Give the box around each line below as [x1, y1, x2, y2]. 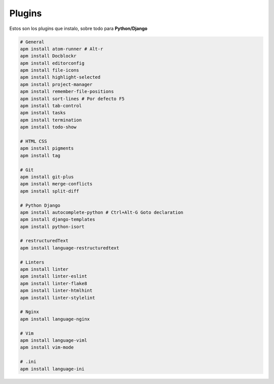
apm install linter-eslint [20, 273, 87, 279]
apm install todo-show [20, 124, 77, 130]
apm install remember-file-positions [20, 89, 114, 94]
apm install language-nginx [20, 316, 90, 322]
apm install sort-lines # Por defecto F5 [20, 95, 125, 102]
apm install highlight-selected [20, 74, 101, 80]
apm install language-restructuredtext [20, 245, 119, 251]
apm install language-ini [20, 366, 85, 372]
